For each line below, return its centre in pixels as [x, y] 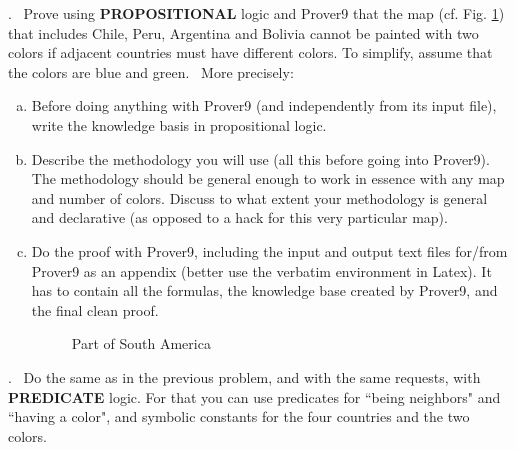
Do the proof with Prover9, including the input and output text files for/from [269, 250]
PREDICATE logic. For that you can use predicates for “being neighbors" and [254, 396]
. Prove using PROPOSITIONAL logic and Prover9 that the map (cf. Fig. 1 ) [256, 13]
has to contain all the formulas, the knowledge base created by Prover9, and [264, 290]
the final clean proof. [95, 309]
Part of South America [141, 343]
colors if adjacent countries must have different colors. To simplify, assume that [250, 52]
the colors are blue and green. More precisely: [151, 71]
